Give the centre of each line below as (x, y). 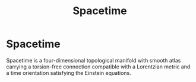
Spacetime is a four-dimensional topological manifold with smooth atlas (94, 60)
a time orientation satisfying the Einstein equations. (69, 73)
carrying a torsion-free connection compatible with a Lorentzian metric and (98, 67)
